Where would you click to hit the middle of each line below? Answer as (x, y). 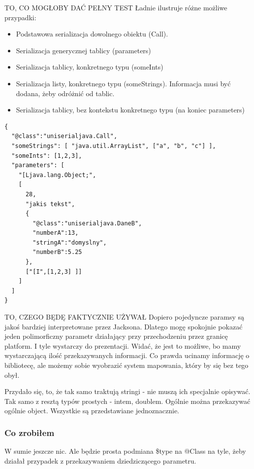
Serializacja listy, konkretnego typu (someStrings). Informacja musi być (123, 83)
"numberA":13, (56, 233)
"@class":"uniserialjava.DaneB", (87, 223)
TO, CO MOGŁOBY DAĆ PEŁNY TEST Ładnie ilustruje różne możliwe (116, 7)
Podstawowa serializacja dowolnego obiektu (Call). (92, 34)
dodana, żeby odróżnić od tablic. (65, 93)
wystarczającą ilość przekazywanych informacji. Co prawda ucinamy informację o (127, 355)
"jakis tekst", (50, 204)
